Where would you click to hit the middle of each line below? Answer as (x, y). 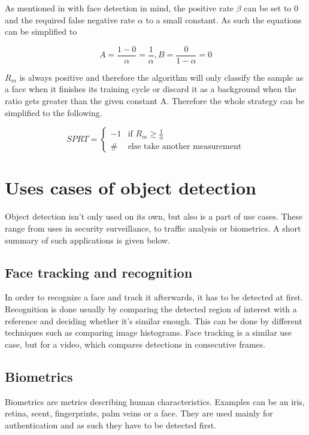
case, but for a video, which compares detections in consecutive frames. (135, 344)
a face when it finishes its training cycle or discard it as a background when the (151, 89)
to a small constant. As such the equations (224, 19)
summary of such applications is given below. (88, 240)
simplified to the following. (54, 112)
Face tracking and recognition (99, 272)
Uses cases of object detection (131, 188)
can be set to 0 (271, 8)
